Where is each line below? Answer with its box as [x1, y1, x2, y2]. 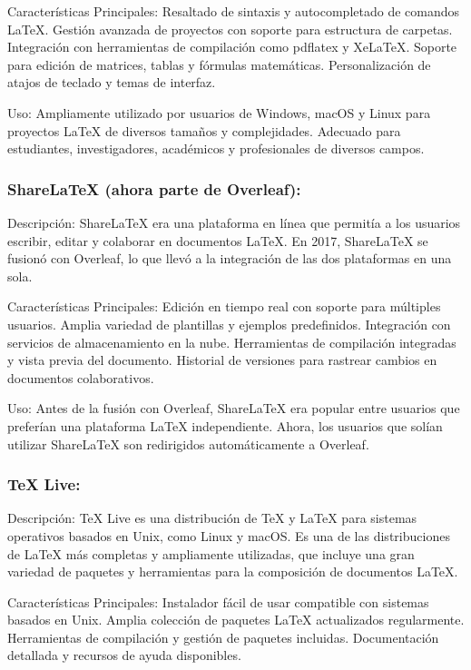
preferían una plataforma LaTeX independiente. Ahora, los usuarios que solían [7, 416, 443, 435]
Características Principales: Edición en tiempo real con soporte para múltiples [7, 297, 441, 316]
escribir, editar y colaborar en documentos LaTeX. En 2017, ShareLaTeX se [7, 231, 428, 250]
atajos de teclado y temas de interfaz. [7, 73, 216, 92]
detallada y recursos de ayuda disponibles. [7, 645, 241, 665]
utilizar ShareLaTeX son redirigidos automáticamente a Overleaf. [7, 434, 369, 453]
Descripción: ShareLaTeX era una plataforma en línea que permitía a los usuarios [7, 212, 461, 232]
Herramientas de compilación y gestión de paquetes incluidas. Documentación [7, 627, 439, 646]
